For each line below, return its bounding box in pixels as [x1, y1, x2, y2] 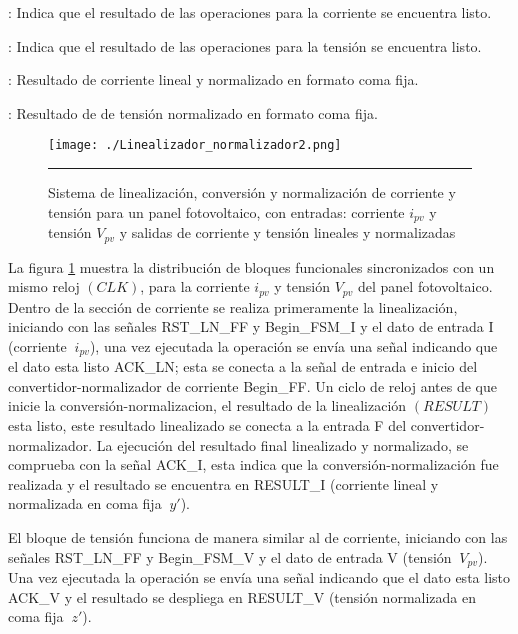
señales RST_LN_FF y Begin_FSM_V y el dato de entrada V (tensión [8, 546, 452, 567]
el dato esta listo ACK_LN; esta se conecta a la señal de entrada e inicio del [8, 356, 478, 377]
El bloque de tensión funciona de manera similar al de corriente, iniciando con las [8, 526, 508, 547]
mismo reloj [8, 276, 80, 297]
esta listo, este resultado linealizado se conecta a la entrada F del [8, 415, 407, 435]
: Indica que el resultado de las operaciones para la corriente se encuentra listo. [8, 2, 492, 22]
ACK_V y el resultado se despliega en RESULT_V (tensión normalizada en [8, 586, 477, 607]
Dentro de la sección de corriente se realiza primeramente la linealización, [8, 296, 458, 317]
